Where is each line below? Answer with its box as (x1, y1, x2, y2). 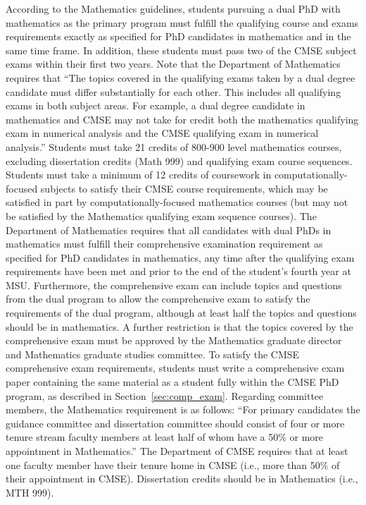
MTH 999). (6, 485, 54, 499)
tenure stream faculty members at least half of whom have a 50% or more (6, 430, 324, 444)
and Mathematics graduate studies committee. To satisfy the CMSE (6, 346, 300, 361)
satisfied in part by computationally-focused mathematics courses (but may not (6, 195, 348, 209)
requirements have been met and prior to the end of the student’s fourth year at (6, 264, 351, 279)
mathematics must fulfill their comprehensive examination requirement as (6, 236, 323, 251)
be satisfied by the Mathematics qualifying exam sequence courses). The (6, 208, 317, 223)
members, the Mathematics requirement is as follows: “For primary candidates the (6, 402, 360, 417)
